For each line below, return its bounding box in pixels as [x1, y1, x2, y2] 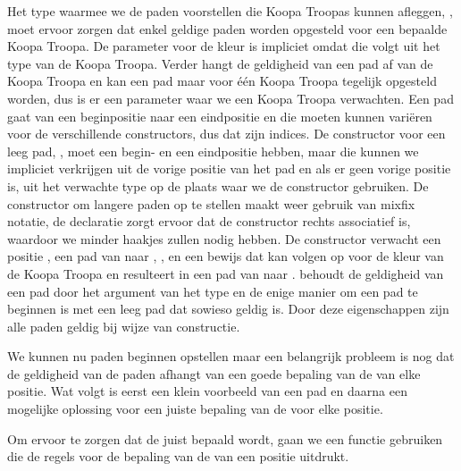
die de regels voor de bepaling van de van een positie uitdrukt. [7, 447, 349, 466]
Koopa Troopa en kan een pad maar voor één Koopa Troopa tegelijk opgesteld [7, 71, 437, 90]
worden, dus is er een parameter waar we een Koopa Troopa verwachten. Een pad [7, 88, 454, 107]
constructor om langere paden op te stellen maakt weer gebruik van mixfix [7, 194, 415, 213]
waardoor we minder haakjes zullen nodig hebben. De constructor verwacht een [7, 229, 441, 248]
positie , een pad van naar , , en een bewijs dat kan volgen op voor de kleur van [7, 247, 444, 265]
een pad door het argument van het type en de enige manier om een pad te [7, 282, 418, 300]
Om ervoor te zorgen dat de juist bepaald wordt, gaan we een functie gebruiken [7, 429, 443, 448]
